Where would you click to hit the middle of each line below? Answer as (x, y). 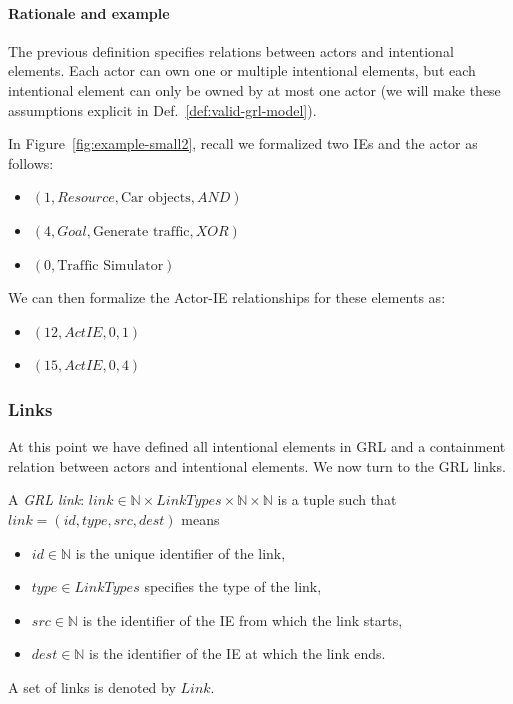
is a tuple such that (337, 499)
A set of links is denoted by (92, 686)
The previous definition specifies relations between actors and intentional (231, 50)
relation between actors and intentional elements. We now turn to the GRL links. (257, 465)
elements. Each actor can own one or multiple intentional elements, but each (242, 70)
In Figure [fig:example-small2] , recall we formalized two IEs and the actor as (243, 143)
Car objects (155, 198)
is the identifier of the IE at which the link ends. (237, 653)
